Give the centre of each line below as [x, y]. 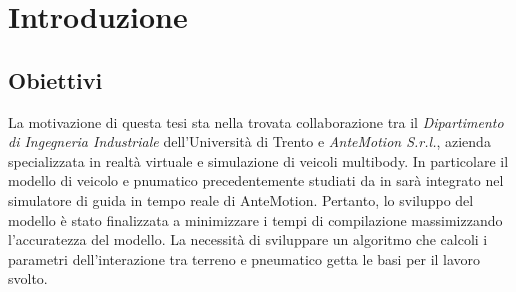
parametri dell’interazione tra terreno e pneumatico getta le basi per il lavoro [244, 258]
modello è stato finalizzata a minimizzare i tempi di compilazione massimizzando [255, 219]
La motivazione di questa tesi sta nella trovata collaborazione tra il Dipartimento [256, 121]
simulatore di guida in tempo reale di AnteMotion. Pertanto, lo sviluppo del [241, 199]
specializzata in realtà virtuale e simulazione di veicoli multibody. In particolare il [258, 160]
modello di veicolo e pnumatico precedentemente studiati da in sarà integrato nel [256, 180]
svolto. [28, 278]
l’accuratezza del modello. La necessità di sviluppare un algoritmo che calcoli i [248, 239]
